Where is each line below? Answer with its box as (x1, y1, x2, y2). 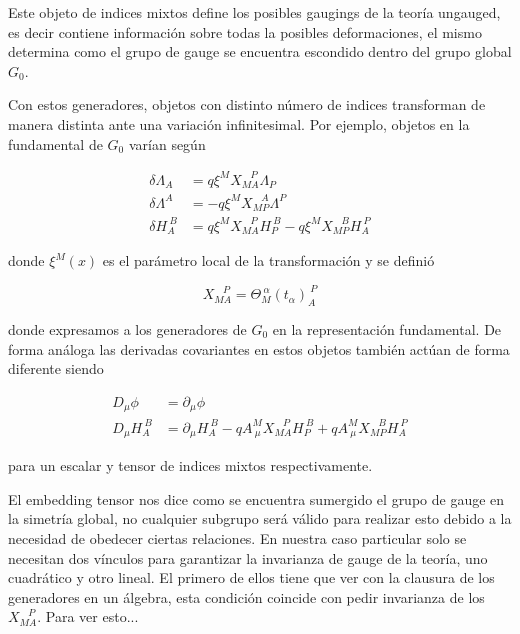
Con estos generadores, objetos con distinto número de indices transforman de (8, 94, 486, 115)
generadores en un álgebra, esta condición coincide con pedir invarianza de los (8, 586, 485, 607)
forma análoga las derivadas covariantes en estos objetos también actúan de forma (8, 338, 510, 359)
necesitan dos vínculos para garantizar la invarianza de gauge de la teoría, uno (8, 547, 488, 568)
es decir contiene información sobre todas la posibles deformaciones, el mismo (8, 21, 482, 42)
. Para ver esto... (37, 606, 139, 627)
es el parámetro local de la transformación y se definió (102, 250, 435, 271)
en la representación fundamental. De (272, 319, 502, 339)
